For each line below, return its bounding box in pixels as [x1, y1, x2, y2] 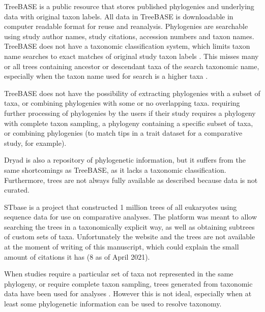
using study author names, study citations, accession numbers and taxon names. [4, 30, 254, 41]
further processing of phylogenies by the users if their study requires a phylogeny [4, 107, 256, 118]
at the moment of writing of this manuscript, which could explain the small [4, 241, 239, 252]
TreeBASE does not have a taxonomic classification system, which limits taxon [4, 41, 250, 51]
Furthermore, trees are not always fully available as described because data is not [4, 174, 258, 185]
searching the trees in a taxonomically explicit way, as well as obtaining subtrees [4, 221, 255, 232]
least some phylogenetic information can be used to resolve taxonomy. [4, 298, 222, 309]
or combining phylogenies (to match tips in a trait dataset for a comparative [4, 128, 243, 138]
